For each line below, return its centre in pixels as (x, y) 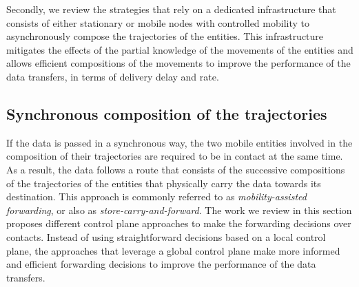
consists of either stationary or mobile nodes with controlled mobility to (158, 22)
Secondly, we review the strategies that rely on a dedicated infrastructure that (171, 9)
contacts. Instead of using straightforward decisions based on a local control (166, 236)
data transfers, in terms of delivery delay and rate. (113, 76)
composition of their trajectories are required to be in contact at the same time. (175, 156)
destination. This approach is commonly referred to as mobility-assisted (156, 196)
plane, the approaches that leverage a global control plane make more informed (173, 250)
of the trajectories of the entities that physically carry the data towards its (164, 183)
